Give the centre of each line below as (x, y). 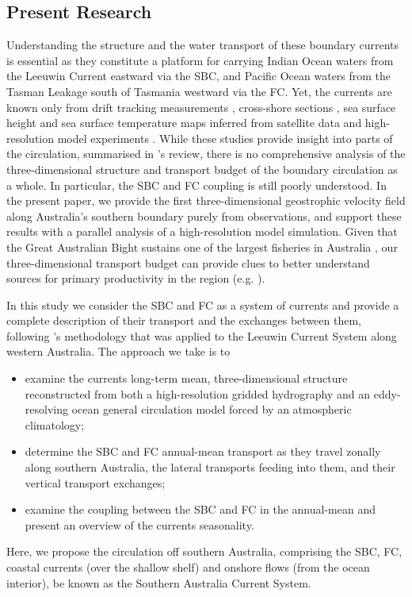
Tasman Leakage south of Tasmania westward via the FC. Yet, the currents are (199, 91)
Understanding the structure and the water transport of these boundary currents (203, 45)
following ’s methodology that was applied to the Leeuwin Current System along (202, 335)
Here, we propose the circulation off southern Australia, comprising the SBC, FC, (204, 551)
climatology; (55, 424)
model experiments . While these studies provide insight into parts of (225, 138)
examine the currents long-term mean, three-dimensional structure (186, 378)
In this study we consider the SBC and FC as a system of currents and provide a (203, 304)
